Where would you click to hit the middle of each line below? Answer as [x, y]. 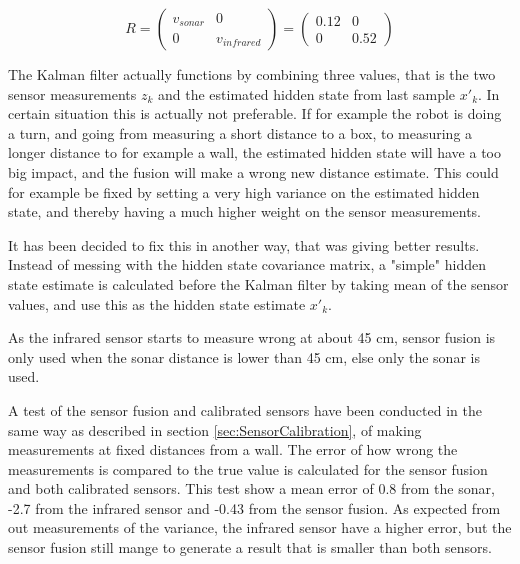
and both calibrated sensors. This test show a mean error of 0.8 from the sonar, [251, 488]
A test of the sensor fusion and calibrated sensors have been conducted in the [245, 409]
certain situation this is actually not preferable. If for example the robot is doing [255, 113]
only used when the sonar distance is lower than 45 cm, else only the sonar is [244, 356]
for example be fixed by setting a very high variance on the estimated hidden [244, 191]
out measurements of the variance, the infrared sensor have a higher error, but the [260, 527]
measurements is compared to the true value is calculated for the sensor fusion [248, 468]
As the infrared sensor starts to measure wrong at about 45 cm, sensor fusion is [252, 337]
